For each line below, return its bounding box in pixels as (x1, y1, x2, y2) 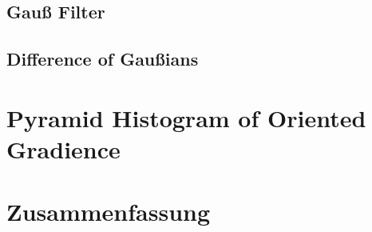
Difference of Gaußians (6, 46, 199, 71)
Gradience (6, 132, 121, 165)
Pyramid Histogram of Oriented (6, 101, 366, 134)
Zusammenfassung (6, 195, 211, 228)
